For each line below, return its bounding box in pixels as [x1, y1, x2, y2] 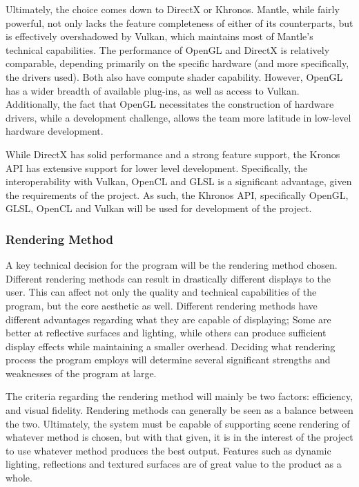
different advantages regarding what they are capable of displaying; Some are [6, 312, 331, 326]
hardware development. [6, 124, 104, 138]
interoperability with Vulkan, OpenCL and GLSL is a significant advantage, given [6, 174, 352, 189]
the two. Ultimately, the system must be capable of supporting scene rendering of [6, 416, 350, 430]
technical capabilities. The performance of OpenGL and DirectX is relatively [6, 42, 330, 57]
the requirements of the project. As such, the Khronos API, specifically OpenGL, [6, 187, 349, 202]
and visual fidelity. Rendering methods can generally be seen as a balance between [6, 403, 353, 417]
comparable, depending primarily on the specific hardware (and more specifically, [6, 56, 349, 70]
